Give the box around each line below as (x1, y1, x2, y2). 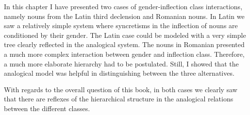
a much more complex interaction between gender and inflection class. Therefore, (4, 49, 245, 59)
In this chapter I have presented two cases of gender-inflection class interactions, (4, 1, 243, 11)
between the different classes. (4, 103, 90, 113)
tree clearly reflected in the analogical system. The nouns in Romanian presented (4, 39, 245, 49)
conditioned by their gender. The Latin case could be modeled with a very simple (4, 30, 246, 40)
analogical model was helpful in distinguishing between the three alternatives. (4, 68, 234, 78)
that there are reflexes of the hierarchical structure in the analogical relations (4, 94, 233, 104)
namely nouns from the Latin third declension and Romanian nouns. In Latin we (4, 11, 245, 21)
